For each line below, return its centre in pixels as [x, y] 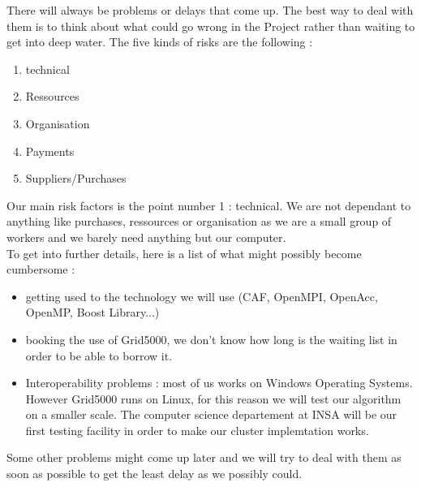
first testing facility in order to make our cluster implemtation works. [197, 430]
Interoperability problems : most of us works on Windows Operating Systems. [219, 383]
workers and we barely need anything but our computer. [146, 237]
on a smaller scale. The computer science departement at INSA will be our [211, 414]
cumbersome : [41, 269]
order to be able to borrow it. [99, 355]
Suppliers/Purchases [76, 178]
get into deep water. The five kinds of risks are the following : [160, 42]
